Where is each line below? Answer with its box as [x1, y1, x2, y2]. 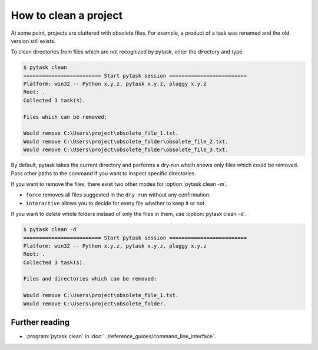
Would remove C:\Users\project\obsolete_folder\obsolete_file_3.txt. [23, 146, 228, 153]
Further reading [11, 318, 70, 328]
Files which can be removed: [23, 114, 108, 120]
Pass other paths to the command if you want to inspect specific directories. [11, 169, 197, 176]
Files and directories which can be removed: [23, 275, 157, 282]
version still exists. [11, 37, 56, 44]
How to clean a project [11, 9, 123, 22]
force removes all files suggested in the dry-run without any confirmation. [25, 191, 211, 198]
